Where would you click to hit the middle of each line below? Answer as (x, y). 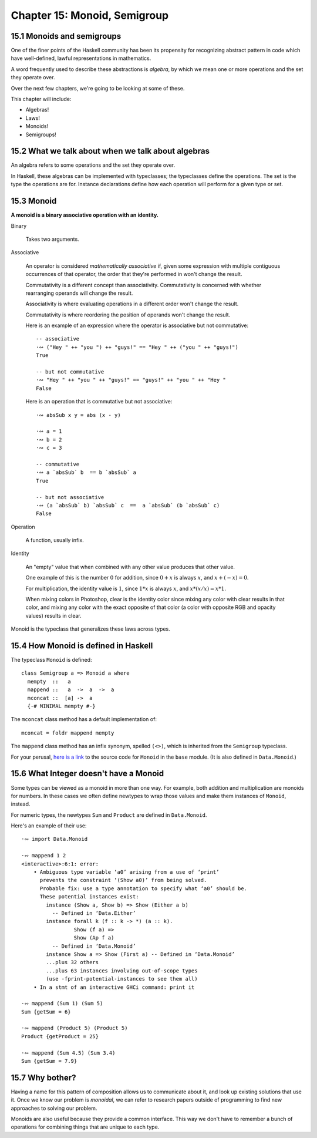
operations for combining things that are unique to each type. (85, 1127)
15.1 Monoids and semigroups (66, 36)
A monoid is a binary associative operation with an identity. (85, 215)
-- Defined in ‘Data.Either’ (94, 913)
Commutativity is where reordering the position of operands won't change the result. (128, 315)
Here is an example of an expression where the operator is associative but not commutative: (137, 325)
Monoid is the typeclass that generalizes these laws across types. (90, 629)
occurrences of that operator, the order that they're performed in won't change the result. (134, 274)
